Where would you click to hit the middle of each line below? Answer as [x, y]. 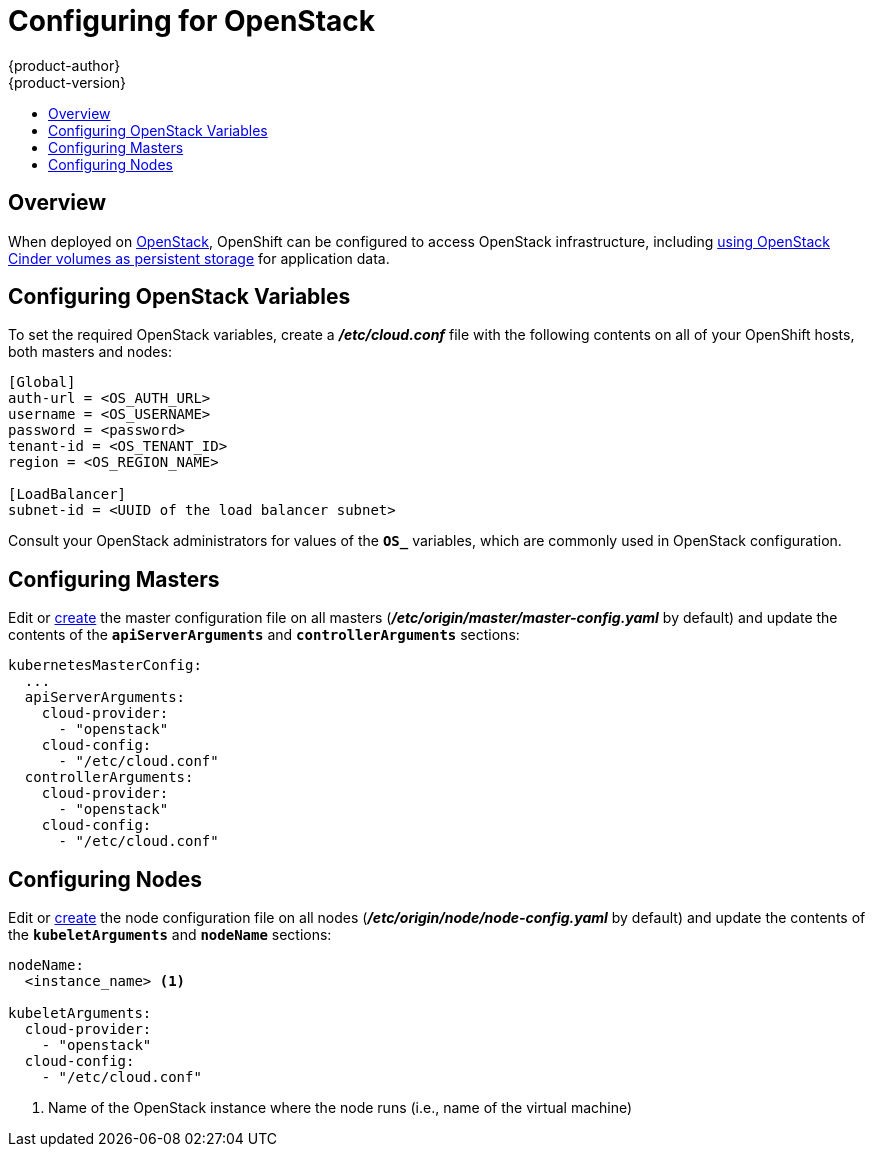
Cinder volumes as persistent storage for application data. [199, 258]
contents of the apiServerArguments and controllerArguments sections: [264, 635]
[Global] [42, 382]
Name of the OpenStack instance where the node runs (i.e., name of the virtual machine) [340, 1108]
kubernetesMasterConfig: [105, 665]
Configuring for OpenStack [192, 21]
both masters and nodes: [90, 352]
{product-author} [64, 65]
